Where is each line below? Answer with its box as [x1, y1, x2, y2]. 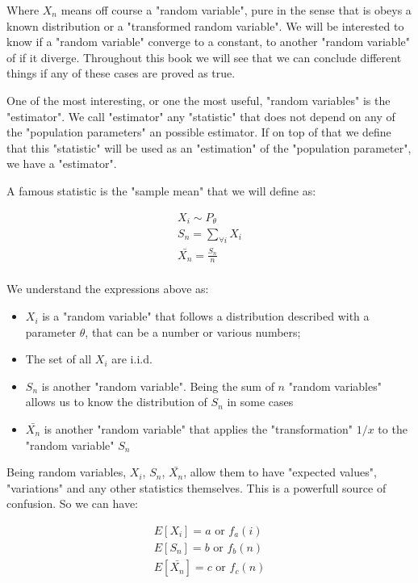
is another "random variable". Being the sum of [41, 377, 274, 394]
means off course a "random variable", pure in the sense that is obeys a [61, 2, 412, 18]
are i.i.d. [111, 350, 153, 367]
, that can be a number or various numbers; [85, 323, 301, 340]
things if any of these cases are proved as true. [6, 65, 236, 82]
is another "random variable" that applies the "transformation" [44, 421, 353, 438]
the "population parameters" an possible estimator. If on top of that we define [6, 124, 391, 141]
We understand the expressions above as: [6, 280, 209, 297]
